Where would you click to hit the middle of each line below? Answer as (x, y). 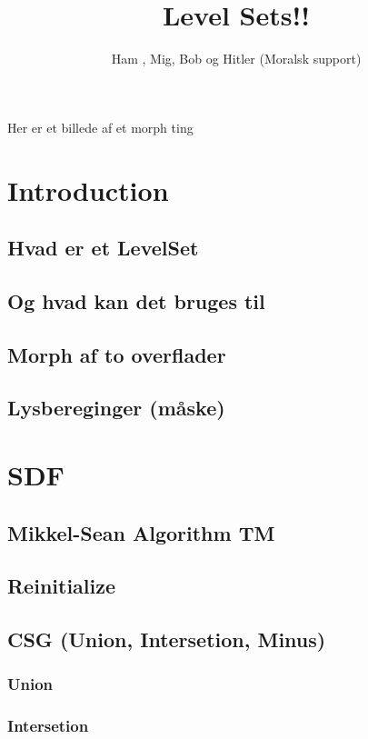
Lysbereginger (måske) (116, 408)
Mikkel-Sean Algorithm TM (141, 532)
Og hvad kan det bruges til (136, 300)
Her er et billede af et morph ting (100, 127)
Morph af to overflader (117, 354)
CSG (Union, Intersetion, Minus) (167, 639)
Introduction (88, 190)
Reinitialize (62, 586)
